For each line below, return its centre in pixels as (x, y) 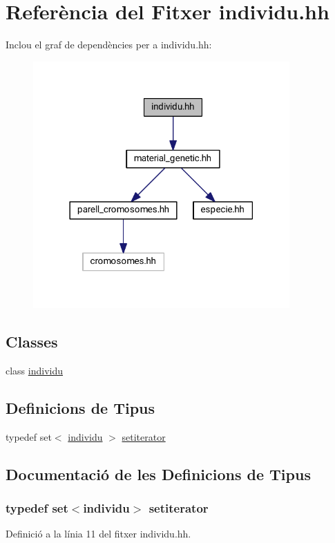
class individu (35, 370)
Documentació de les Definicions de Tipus (158, 474)
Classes (32, 341)
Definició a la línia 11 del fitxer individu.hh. (98, 534)
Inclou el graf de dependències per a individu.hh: (109, 45)
